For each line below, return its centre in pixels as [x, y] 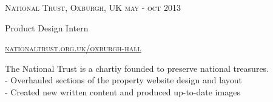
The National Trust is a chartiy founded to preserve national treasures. [137, 68]
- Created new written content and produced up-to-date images [123, 91]
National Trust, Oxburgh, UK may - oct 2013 [93, 7]
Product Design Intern [47, 27]
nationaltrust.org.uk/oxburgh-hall [73, 48]
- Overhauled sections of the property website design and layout [123, 80]
